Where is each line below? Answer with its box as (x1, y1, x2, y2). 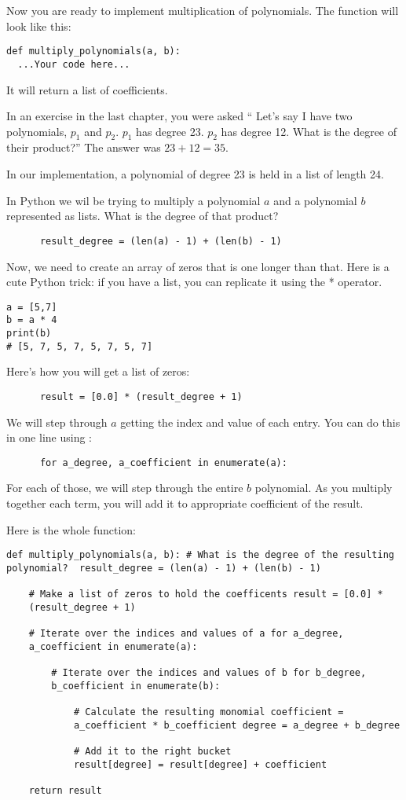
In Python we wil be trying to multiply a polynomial (6, 192, 261, 208)
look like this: (6, 17, 71, 34)
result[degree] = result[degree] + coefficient (73, 758, 327, 770)
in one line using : (6, 429, 92, 446)
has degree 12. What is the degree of (221, 123, 397, 139)
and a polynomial (273, 192, 357, 208)
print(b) (6, 328, 52, 339)
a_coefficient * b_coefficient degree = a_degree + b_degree (73, 719, 401, 731)
